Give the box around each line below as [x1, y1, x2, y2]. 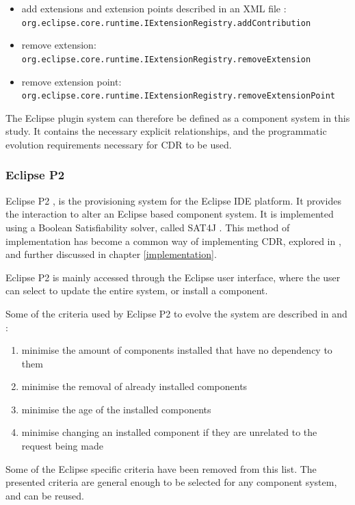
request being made [21, 439, 103, 453]
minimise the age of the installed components [21, 402, 211, 416]
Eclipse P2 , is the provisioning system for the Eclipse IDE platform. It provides [5, 193, 341, 207]
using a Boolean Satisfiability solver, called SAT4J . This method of [5, 220, 290, 234]
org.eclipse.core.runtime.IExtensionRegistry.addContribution [21, 18, 311, 28]
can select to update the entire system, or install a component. [5, 283, 268, 298]
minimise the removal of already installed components [21, 379, 248, 393]
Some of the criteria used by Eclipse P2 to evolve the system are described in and [5, 306, 347, 320]
